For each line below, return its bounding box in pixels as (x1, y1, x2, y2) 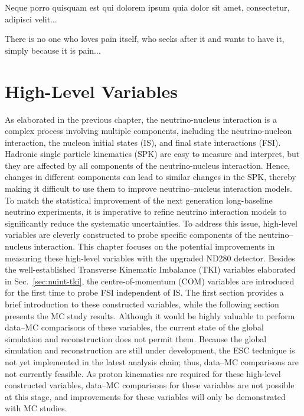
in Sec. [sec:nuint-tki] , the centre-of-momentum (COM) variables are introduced (5, 274, 295, 287)
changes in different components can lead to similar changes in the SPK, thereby (5, 171, 296, 183)
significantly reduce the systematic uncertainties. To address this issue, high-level (5, 217, 298, 229)
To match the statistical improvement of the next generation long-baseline (5, 194, 273, 206)
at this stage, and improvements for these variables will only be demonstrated (5, 390, 286, 402)
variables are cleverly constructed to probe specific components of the (5, 228, 256, 241)
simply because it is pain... (5, 44, 101, 56)
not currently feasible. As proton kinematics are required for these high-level (5, 367, 281, 379)
